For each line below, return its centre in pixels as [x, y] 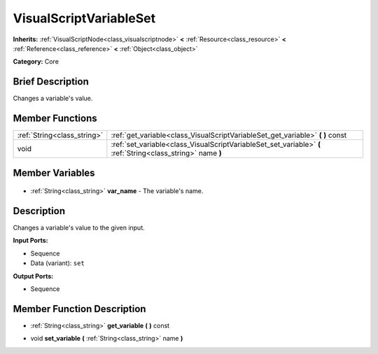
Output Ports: [33, 276]
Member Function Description [79, 309]
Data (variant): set [58, 263]
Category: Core [36, 62]
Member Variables [54, 172]
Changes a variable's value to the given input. [79, 228]
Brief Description [51, 82]
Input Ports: [30, 241]
